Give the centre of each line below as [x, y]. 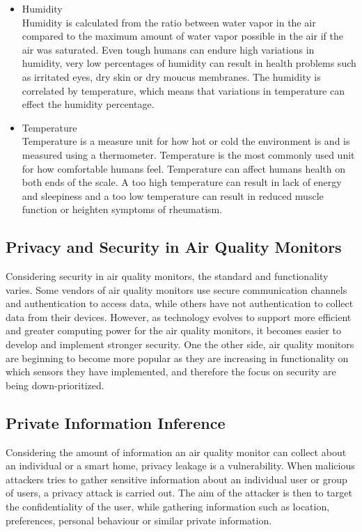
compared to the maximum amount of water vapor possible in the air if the [182, 36]
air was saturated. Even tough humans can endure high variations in [168, 49]
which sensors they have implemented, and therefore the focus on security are [171, 371]
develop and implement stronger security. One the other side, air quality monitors [180, 344]
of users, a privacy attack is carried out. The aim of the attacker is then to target [179, 493]
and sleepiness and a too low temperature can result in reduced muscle [173, 195]
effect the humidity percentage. [88, 104]
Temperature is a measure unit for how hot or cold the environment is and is [186, 141]
